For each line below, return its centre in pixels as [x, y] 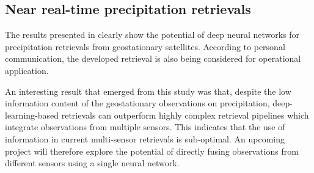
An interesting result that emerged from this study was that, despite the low [148, 91]
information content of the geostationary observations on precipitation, [137, 103]
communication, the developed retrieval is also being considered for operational [153, 58]
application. [27, 70]
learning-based [32, 115]
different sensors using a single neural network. [92, 163]
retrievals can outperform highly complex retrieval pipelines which [185, 115]
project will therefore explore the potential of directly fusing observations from [152, 151]
